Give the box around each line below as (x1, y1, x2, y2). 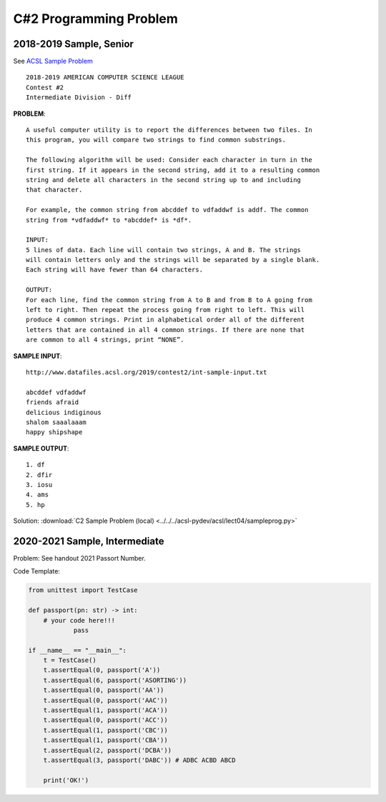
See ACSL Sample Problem (13, 57, 93, 66)
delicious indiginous (26, 408, 102, 416)
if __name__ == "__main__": (28, 646, 127, 654)
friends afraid (26, 399, 79, 406)
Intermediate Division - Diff (26, 94, 132, 101)
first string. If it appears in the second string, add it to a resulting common (26, 166, 320, 174)
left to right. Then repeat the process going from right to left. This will (26, 306, 305, 314)
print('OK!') (43, 776, 89, 784)
